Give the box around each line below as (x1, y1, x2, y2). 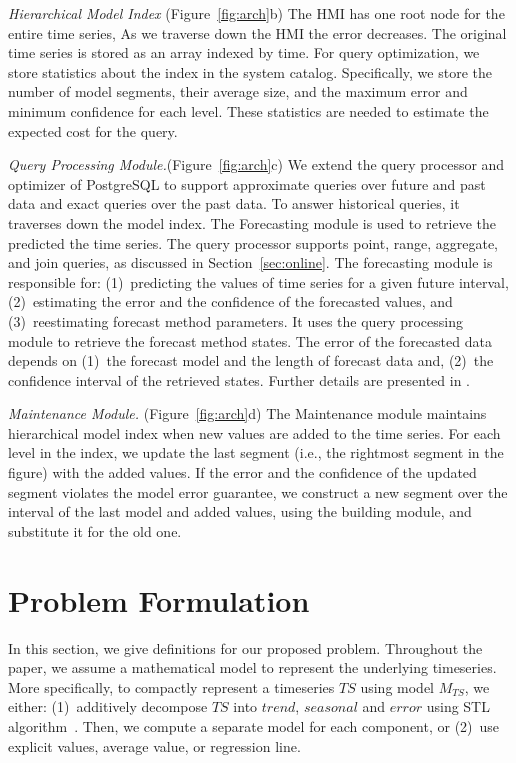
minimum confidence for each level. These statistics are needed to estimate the (8, 100, 489, 121)
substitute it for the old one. (8, 520, 182, 541)
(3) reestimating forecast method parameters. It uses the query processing (8, 310, 463, 331)
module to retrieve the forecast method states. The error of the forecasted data (8, 330, 492, 351)
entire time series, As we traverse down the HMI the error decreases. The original (8, 22, 507, 43)
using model (360, 676, 435, 697)
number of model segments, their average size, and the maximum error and (8, 81, 468, 102)
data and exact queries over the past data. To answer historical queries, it (8, 193, 460, 214)
